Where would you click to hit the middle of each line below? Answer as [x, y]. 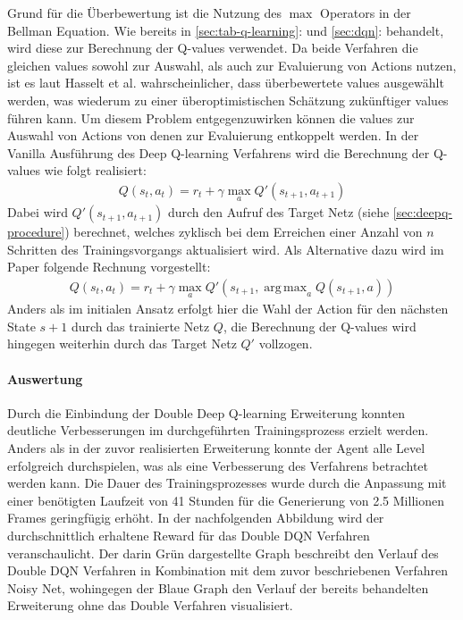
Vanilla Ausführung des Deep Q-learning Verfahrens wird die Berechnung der [219, 152]
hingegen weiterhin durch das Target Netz [122, 344]
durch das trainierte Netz [140, 326]
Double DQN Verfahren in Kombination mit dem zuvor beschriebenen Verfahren [228, 570]
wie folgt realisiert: [95, 170]
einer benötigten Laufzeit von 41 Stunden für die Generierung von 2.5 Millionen [226, 500]
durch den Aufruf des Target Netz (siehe [278, 212]
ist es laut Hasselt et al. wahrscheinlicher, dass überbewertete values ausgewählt [226, 83]
